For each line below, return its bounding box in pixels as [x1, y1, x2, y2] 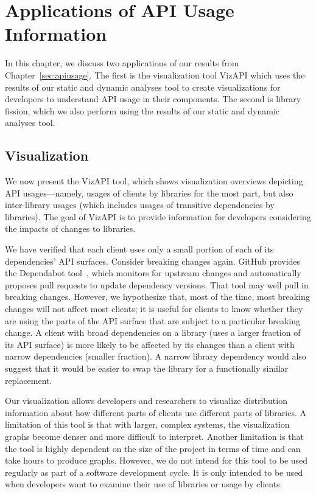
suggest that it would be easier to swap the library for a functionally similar [5, 361, 289, 374]
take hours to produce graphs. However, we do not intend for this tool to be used [5, 454, 308, 467]
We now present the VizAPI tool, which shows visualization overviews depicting [5, 175, 303, 187]
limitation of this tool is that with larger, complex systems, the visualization [5, 418, 290, 431]
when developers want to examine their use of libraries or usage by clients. [5, 478, 283, 490]
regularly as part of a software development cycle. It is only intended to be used [5, 465, 303, 478]
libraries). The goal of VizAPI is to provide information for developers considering [5, 210, 311, 223]
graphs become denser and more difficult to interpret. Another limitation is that [5, 430, 304, 442]
